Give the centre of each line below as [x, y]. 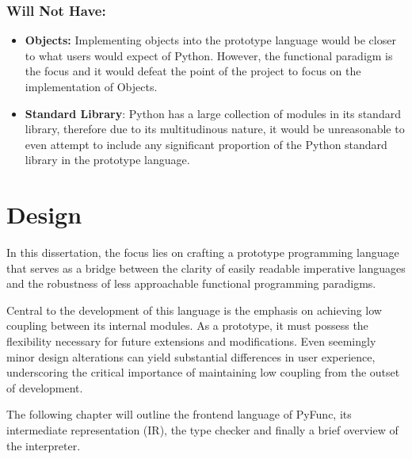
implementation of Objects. [91, 86]
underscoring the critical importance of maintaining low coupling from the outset [203, 372]
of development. [45, 387]
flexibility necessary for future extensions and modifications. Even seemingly [191, 341]
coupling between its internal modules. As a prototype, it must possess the [187, 325]
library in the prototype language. [107, 160]
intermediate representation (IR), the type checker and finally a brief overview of [202, 430]
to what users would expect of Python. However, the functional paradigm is [209, 55]
